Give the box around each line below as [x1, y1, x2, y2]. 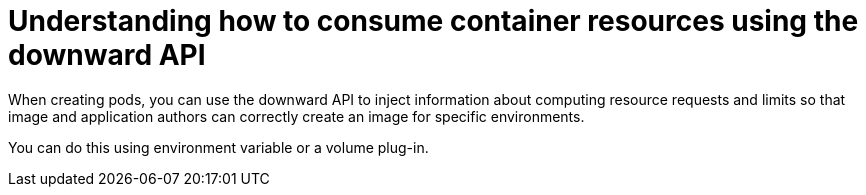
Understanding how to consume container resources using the [8, 4, 859, 38]
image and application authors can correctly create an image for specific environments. [8, 107, 585, 125]
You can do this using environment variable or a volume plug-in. [8, 138, 429, 156]
